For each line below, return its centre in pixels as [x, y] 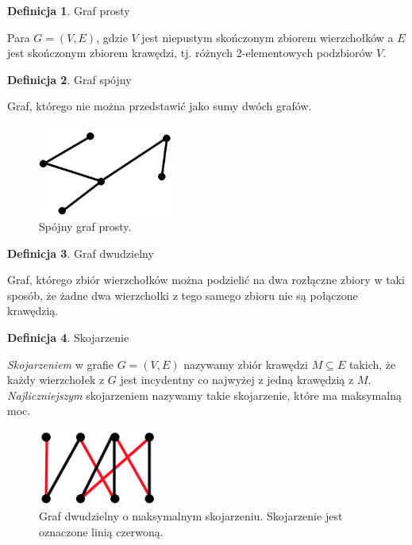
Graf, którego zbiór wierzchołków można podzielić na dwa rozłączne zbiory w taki [206, 280]
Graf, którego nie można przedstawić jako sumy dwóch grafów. [160, 106]
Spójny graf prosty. [85, 226]
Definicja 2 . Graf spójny [69, 79]
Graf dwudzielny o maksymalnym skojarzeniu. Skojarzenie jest [191, 515]
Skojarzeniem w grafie [60, 364]
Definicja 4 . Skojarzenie [68, 337]
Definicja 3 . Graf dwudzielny [81, 253]
